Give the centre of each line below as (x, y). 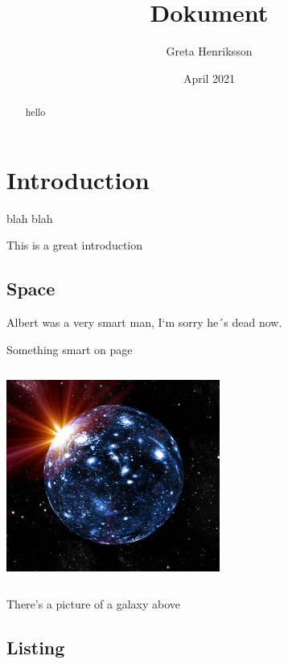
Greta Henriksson (209, 51)
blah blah (30, 218)
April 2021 (209, 78)
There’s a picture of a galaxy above (93, 604)
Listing (36, 648)
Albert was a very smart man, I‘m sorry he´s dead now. (144, 322)
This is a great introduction (75, 245)
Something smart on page (70, 349)
